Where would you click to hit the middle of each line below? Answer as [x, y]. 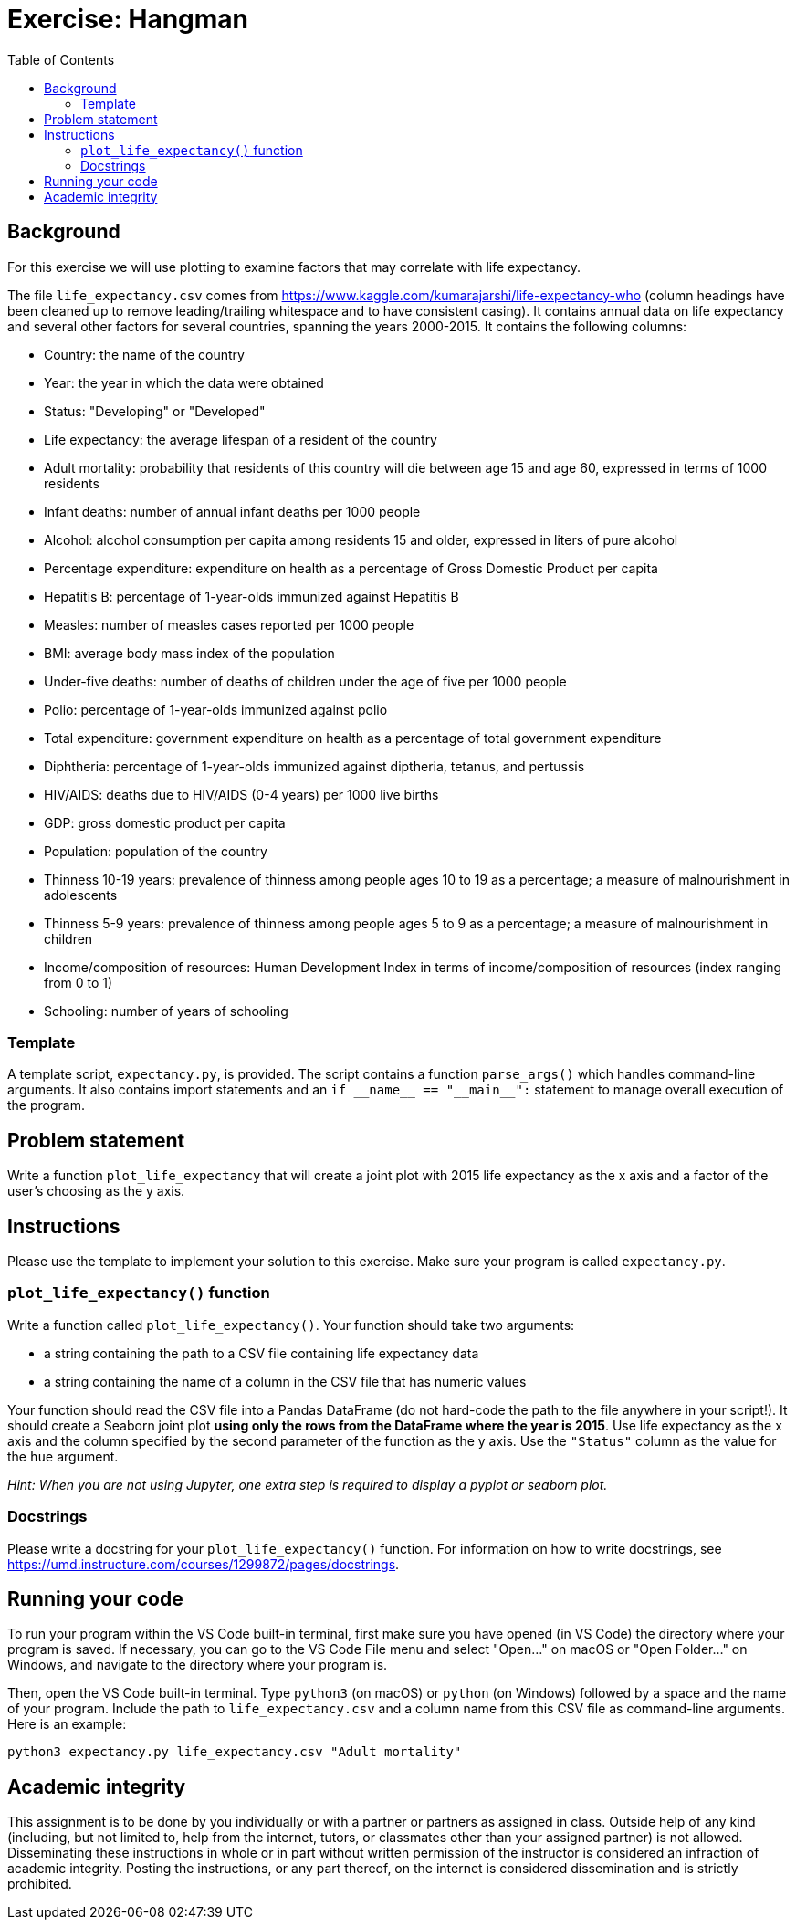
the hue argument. [63, 1456]
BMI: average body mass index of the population [189, 653]
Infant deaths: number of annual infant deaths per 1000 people [232, 511]
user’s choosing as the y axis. [96, 1191]
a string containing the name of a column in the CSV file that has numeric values [285, 1381]
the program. [46, 1105]
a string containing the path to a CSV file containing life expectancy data [262, 1353]
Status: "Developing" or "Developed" [155, 411]
